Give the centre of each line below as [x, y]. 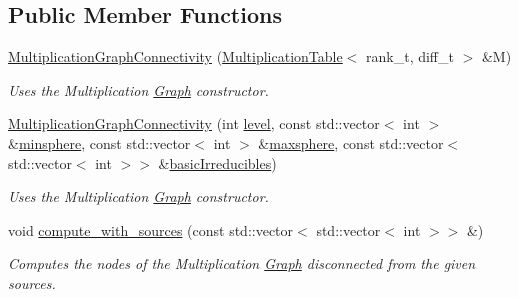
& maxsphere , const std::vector [351, 142]
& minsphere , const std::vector [99, 142]
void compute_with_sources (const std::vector [151, 229]
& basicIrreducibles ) [217, 162]
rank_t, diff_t [410, 56]
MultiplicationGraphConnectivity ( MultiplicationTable [175, 56]
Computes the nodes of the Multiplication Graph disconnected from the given [242, 263]
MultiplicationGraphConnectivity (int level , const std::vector [194, 123]
